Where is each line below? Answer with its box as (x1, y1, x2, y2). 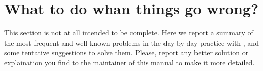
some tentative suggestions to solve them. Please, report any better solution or (4, 47, 249, 58)
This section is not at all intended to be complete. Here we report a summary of (4, 27, 253, 38)
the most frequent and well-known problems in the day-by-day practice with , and (4, 37, 259, 48)
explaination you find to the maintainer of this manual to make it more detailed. (4, 57, 255, 67)
